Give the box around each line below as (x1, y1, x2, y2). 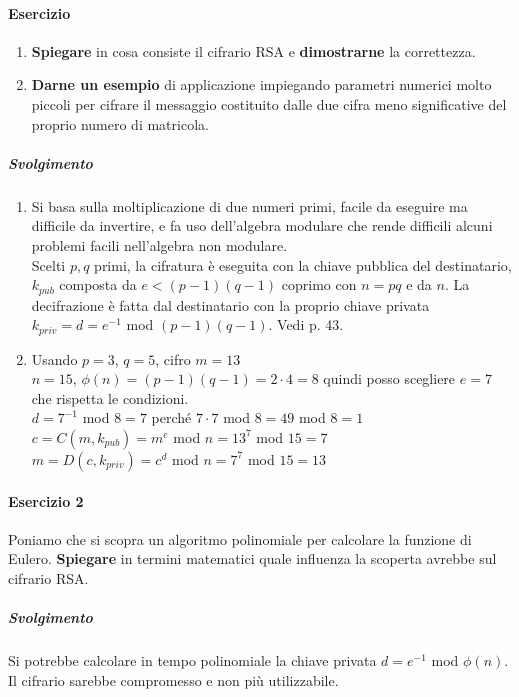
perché (151, 407, 192, 428)
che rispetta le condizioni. (31, 387, 189, 408)
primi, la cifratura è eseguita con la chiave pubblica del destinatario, (94, 254, 512, 275)
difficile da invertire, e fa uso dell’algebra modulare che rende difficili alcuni (31, 215, 493, 236)
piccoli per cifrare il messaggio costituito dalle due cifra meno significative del (31, 93, 507, 114)
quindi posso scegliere (323, 368, 456, 389)
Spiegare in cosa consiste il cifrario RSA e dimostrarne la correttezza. (31, 40, 476, 61)
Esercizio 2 (8, 490, 84, 511)
